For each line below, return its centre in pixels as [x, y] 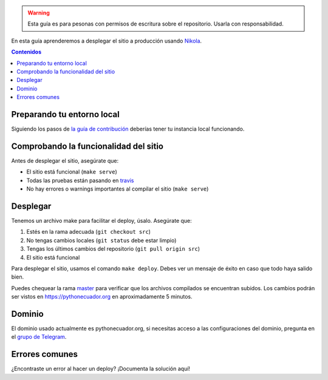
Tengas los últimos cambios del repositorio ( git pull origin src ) [113, 249]
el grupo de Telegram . [39, 337]
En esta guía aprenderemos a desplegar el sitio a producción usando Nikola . [107, 41]
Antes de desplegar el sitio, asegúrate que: [65, 160]
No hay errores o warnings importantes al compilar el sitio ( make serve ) [118, 189]
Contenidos [26, 52]
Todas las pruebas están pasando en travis [80, 180]
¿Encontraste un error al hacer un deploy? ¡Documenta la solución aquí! [101, 369]
